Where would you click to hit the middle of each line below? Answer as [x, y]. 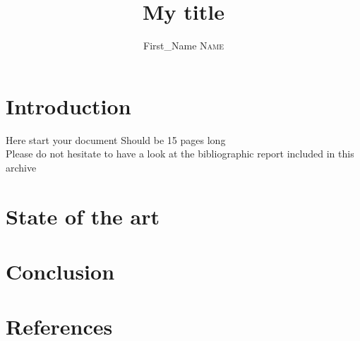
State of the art [83, 216]
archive [21, 167]
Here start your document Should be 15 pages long [116, 139]
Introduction [68, 106]
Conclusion [60, 271]
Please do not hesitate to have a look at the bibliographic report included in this [180, 154]
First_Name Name [183, 46]
